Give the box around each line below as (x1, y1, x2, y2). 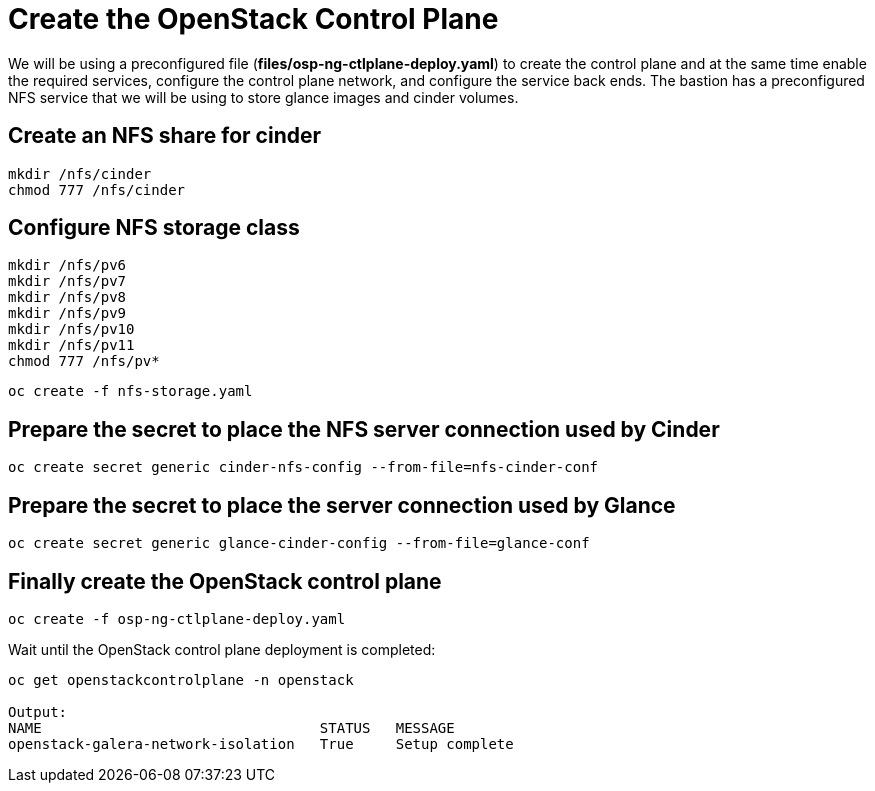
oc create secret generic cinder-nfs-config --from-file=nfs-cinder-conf (8, 459, 599, 476)
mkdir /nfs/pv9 (8, 305, 127, 322)
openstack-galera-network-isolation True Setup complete (8, 735, 514, 752)
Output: (8, 703, 68, 720)
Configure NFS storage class (8, 215, 300, 241)
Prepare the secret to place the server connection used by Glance (8, 492, 676, 518)
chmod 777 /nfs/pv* (8, 353, 160, 370)
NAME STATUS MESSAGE (8, 719, 455, 736)
